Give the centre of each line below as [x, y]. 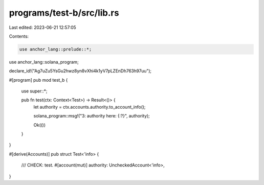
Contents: [19, 36]
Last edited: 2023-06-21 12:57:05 [43, 27]
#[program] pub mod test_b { [38, 80]
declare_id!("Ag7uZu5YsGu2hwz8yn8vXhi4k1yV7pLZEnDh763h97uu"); [80, 71]
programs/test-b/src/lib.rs [64, 13]
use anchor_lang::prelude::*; [55, 49]
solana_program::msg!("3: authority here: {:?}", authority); [92, 116]
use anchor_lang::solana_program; [44, 62]
